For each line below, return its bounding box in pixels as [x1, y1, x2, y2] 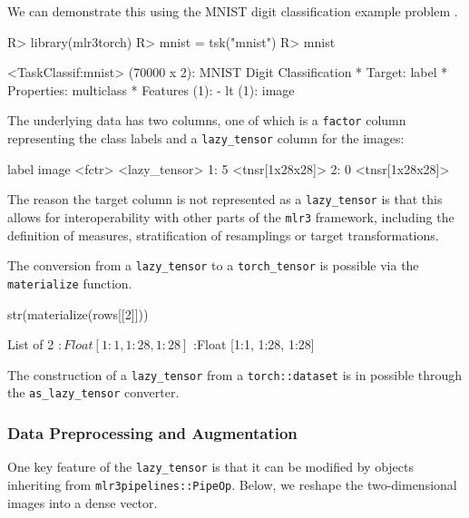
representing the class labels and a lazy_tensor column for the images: [7, 129, 405, 148]
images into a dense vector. [7, 493, 158, 512]
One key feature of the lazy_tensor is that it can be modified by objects [7, 457, 414, 476]
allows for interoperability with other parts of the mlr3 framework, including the [7, 207, 454, 226]
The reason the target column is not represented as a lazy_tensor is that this [7, 190, 443, 209]
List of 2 [7, 335, 54, 354]
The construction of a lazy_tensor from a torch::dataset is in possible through [7, 365, 463, 384]
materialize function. [7, 273, 132, 292]
